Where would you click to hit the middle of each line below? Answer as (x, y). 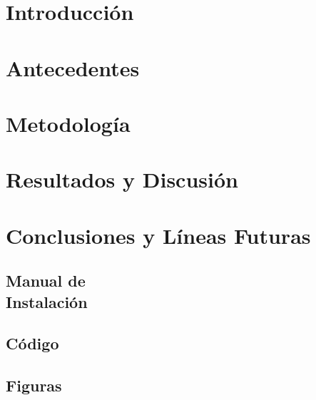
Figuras (34, 385)
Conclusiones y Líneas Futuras (158, 235)
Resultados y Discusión (122, 179)
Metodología (68, 123)
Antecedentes (73, 67)
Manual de (46, 281)
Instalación (47, 301)
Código (32, 343)
